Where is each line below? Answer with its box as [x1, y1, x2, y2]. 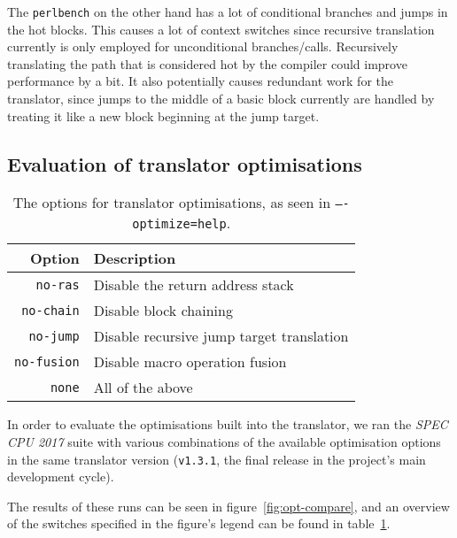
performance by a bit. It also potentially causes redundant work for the [7, 72, 394, 90]
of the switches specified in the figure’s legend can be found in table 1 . [7, 514, 391, 533]
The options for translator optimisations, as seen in [12, 192, 331, 213]
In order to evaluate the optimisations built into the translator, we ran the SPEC [7, 415, 448, 434]
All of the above [93, 377, 193, 398]
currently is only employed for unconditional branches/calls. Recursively [7, 37, 399, 56]
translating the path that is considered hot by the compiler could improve [7, 54, 407, 73]
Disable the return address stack [93, 274, 294, 296]
